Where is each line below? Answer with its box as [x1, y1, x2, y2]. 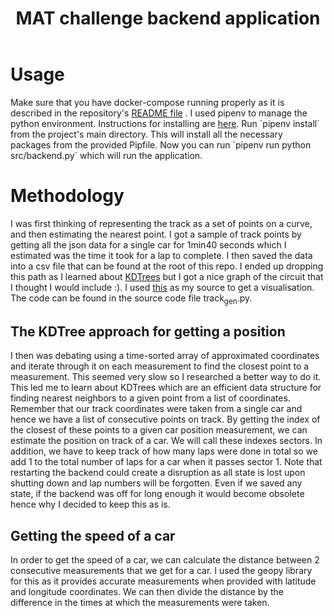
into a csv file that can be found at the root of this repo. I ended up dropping [10, 260, 324, 272]
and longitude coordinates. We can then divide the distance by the [10, 586, 284, 598]
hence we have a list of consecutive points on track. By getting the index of [10, 413, 321, 426]
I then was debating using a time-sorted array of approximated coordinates [10, 350, 320, 362]
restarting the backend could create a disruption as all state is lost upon [10, 467, 306, 479]
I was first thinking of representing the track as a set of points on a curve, [10, 217, 313, 229]
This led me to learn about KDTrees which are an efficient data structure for [10, 382, 322, 394]
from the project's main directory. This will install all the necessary [10, 128, 283, 140]
